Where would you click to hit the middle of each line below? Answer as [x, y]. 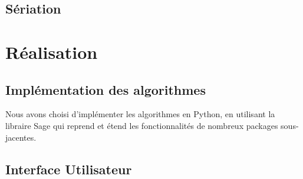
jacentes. [21, 137]
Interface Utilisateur [69, 169]
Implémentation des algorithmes [106, 89]
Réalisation [52, 52]
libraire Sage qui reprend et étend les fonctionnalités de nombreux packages [142, 125]
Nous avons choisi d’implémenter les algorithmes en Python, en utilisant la [140, 114]
